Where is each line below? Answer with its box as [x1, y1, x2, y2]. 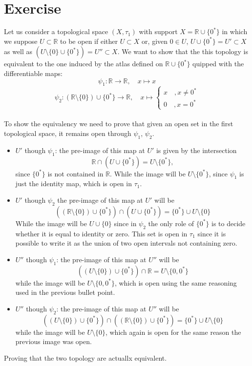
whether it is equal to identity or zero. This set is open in [15, 228, 188, 238]
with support [139, 26, 178, 37]
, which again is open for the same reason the [105, 327, 241, 337]
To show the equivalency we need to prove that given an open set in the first [4, 118, 233, 129]
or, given [142, 36, 168, 46]
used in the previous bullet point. [15, 287, 115, 297]
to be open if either [60, 36, 118, 46]
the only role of [148, 218, 194, 228]
